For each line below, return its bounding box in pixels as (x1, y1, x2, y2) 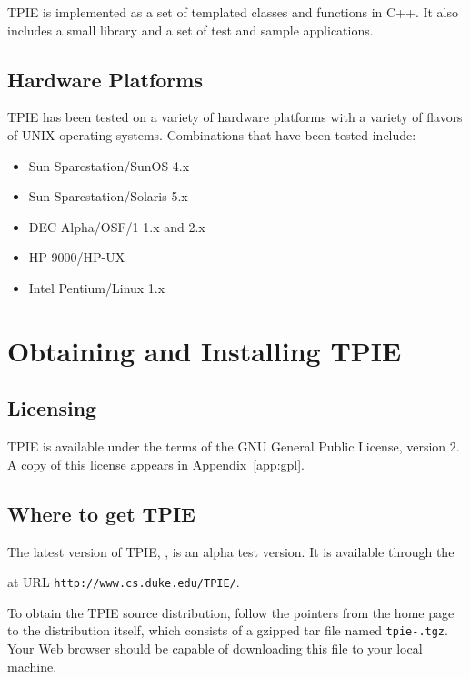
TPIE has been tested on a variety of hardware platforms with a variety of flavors (7, 107, 463, 127)
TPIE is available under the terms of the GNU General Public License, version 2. (7, 437, 460, 456)
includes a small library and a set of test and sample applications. (7, 20, 374, 39)
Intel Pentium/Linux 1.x (28, 278, 165, 297)
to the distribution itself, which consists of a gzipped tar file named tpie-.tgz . (7, 621, 448, 640)
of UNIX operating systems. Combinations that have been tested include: (7, 125, 416, 144)
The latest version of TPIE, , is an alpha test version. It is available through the (7, 542, 455, 561)
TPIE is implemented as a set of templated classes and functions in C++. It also (7, 3, 459, 21)
